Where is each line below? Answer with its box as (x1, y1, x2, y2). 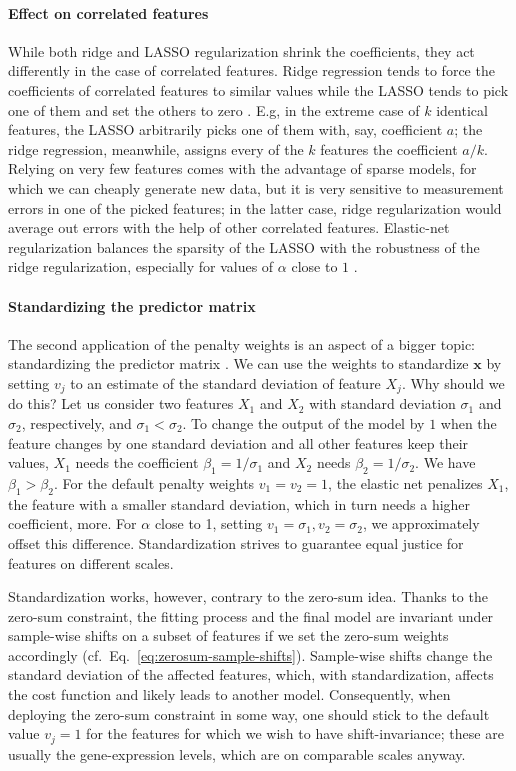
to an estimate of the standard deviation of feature (70, 372, 381, 393)
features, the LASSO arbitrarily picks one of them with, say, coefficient (8, 119, 443, 140)
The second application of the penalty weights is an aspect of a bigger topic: (8, 333, 475, 354)
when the (440, 412, 497, 433)
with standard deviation (309, 393, 456, 414)
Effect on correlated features (8, 2, 209, 23)
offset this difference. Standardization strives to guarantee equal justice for (8, 532, 464, 553)
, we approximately (362, 513, 480, 534)
